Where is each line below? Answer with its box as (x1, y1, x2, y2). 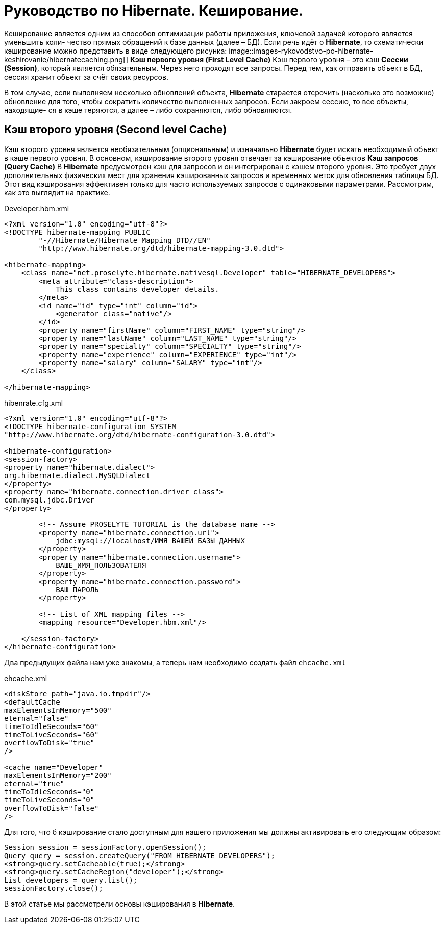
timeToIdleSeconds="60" (4, 722, 99, 731)
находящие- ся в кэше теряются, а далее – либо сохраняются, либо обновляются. (4, 105, 292, 114)
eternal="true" (4, 779, 65, 788)
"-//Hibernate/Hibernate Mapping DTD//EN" (38, 236, 211, 244)
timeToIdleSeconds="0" (4, 787, 95, 796)
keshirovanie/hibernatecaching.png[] (4, 55, 129, 64)
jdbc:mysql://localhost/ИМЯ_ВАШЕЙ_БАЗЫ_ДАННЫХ (56, 536, 245, 545)
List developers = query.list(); (4, 875, 138, 884)
